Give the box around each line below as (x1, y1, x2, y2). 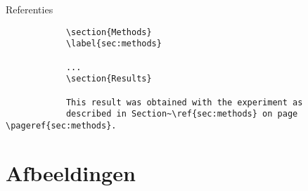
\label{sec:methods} (65, 39, 162, 49)
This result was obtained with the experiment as (65, 97, 303, 107)
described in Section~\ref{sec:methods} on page (65, 109, 298, 119)
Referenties (6, 2, 53, 16)
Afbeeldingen (6, 158, 136, 187)
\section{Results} (65, 74, 152, 84)
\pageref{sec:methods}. (6, 120, 117, 131)
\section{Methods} (65, 27, 152, 37)
